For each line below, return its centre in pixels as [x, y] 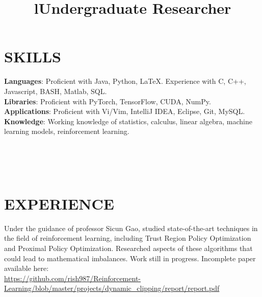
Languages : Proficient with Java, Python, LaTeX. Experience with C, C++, [125, 81]
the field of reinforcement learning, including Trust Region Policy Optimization [128, 238]
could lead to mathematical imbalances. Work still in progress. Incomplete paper [130, 258]
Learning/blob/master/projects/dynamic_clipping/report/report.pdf [112, 288]
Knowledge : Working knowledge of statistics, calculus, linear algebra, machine [128, 121]
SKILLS [33, 56]
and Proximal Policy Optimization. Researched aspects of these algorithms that [128, 248]
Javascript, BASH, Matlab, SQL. [56, 91]
